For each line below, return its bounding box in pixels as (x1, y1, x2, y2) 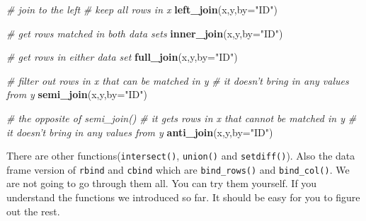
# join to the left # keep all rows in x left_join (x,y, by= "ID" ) (6, 2, 278, 16)
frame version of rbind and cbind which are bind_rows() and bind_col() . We (6, 162, 350, 177)
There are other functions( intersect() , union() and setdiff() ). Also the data (6, 148, 355, 163)
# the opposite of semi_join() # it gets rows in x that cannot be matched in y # (6, 110, 357, 125)
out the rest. (6, 203, 60, 218)
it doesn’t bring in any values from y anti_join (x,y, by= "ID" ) (6, 124, 273, 139)
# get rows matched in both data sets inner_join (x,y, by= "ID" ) (6, 25, 283, 40)
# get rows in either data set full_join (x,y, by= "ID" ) (6, 49, 238, 64)
